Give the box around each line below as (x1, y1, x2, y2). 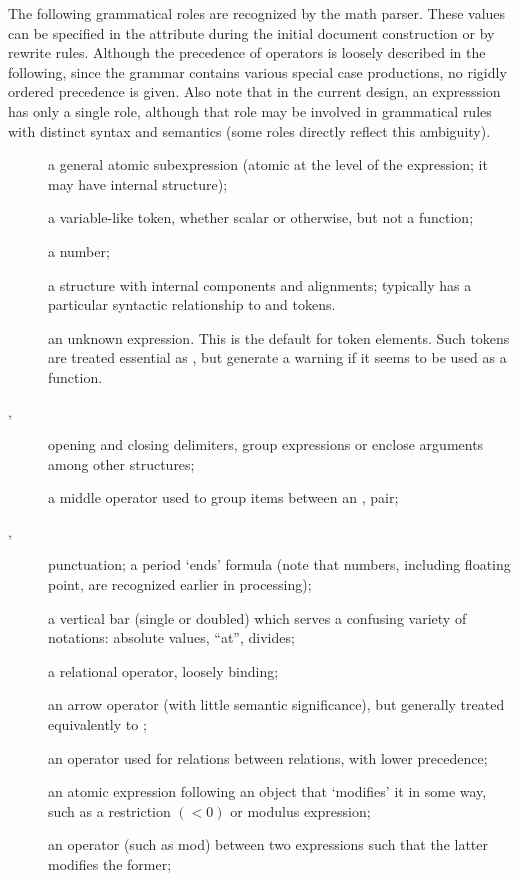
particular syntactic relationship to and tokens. (48, 294, 336, 315)
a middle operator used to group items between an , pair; (48, 487, 399, 508)
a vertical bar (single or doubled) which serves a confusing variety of (48, 607, 467, 628)
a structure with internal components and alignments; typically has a (48, 274, 472, 295)
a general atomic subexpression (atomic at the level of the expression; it (48, 154, 488, 175)
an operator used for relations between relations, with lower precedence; (48, 747, 488, 768)
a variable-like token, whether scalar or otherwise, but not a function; (48, 207, 474, 228)
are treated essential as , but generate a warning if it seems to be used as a (48, 347, 507, 368)
